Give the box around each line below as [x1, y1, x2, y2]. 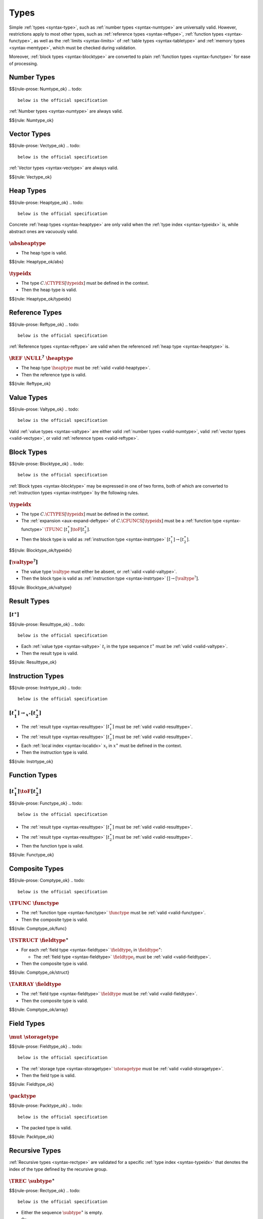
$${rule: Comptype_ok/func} [9, 925, 67, 931]
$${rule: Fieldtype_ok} [9, 1081, 54, 1087]
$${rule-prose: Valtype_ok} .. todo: [9, 406, 79, 412]
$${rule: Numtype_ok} [9, 117, 54, 123]
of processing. [9, 60, 38, 66]
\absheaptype [9, 240, 46, 246]
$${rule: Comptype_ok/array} [9, 1006, 68, 1012]
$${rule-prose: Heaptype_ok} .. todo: [9, 199, 84, 205]
